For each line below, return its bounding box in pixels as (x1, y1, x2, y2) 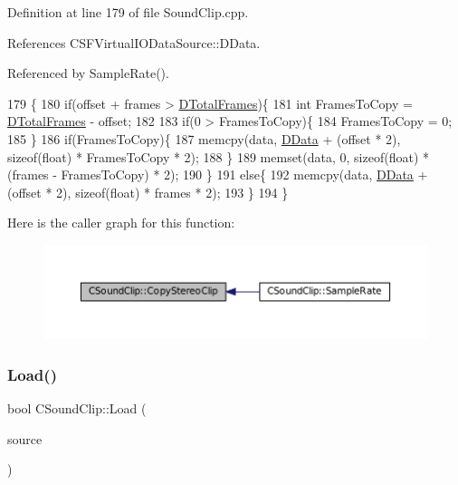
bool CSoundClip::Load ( (7, 399, 147, 417)
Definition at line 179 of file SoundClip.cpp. (7, 3, 249, 21)
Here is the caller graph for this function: (7, 213, 235, 232)
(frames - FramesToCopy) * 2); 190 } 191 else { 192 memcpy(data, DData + (7, 165, 428, 184)
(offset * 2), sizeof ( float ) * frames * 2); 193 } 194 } (7, 182, 289, 201)
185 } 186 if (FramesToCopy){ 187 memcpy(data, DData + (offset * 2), (7, 129, 401, 148)
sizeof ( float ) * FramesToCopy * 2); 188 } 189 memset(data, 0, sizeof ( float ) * (7, 147, 430, 166)
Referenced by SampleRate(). (7, 63, 169, 82)
